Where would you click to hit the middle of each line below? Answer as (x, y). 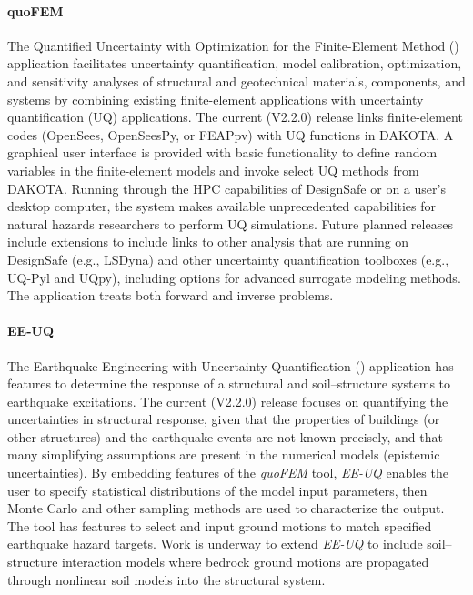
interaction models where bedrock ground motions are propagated (246, 562)
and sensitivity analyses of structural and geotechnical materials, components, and (236, 81)
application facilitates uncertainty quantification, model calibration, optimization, (235, 63)
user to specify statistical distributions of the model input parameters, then (217, 490)
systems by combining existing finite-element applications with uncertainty (216, 99)
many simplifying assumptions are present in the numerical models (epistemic (224, 454)
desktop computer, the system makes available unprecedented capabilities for (222, 206)
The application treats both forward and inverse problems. (171, 295)
